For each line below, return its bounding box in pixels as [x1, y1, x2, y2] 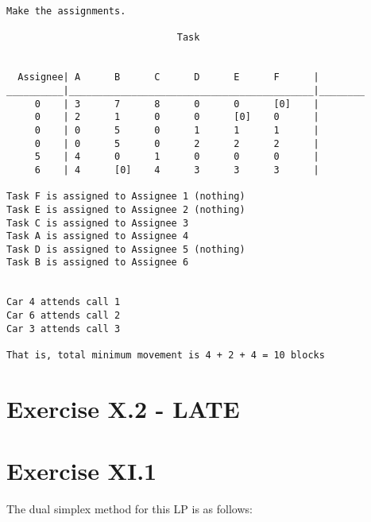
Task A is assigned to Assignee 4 [6, 230, 189, 242]
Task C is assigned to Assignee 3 [6, 217, 189, 229]
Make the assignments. [6, 6, 126, 17]
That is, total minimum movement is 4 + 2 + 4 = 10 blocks [6, 350, 325, 362]
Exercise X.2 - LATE [6, 392, 240, 424]
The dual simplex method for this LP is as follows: [6, 501, 253, 517]
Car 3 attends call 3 [6, 323, 121, 334]
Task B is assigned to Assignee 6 [6, 257, 189, 269]
